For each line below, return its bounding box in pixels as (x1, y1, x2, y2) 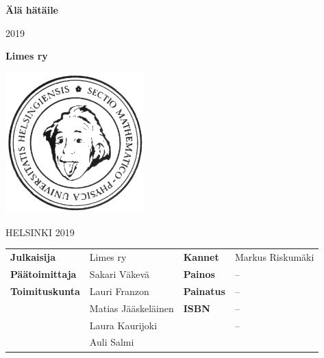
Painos (183, 267, 215, 281)
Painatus (183, 283, 225, 298)
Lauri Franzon (89, 283, 149, 298)
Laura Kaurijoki (89, 318, 158, 332)
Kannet (183, 250, 219, 264)
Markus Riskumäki (234, 250, 314, 264)
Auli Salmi (89, 335, 134, 349)
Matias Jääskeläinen (89, 301, 174, 315)
